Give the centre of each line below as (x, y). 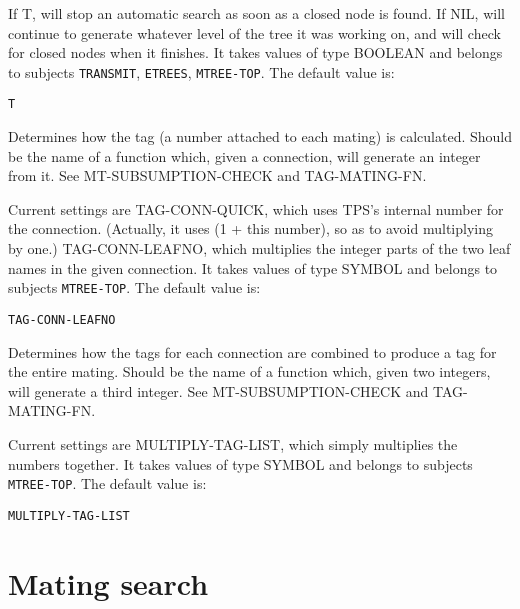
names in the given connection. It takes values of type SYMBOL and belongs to (253, 267)
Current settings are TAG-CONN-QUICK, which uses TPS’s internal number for (256, 208)
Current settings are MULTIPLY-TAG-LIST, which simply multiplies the (233, 443)
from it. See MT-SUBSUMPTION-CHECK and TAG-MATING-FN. (217, 175)
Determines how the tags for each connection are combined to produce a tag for (252, 351)
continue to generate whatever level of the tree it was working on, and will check (254, 32)
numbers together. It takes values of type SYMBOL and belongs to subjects (240, 463)
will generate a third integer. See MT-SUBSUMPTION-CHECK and (218, 390)
